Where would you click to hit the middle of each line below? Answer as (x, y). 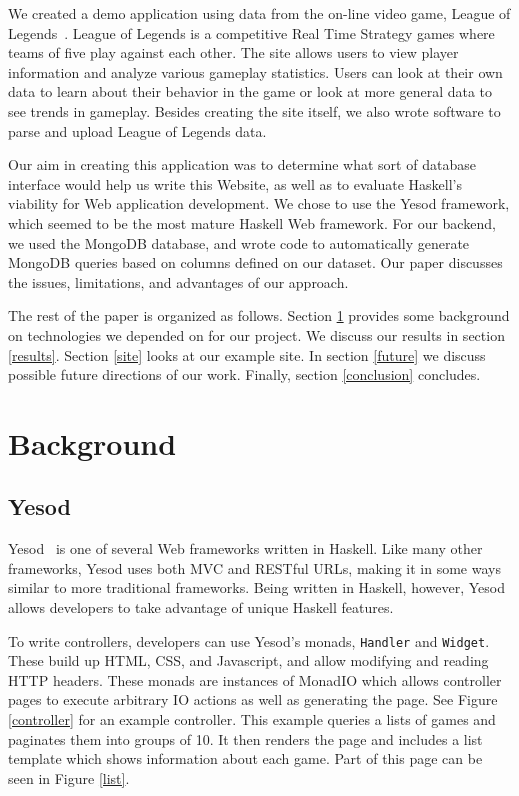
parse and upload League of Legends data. (137, 130)
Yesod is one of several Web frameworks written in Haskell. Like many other (245, 548)
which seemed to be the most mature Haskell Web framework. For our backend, (252, 222)
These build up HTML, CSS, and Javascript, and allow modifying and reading (248, 660)
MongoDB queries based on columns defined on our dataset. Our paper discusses (255, 262)
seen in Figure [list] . (69, 777)
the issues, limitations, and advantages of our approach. (178, 281)
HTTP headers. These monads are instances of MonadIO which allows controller (255, 679)
